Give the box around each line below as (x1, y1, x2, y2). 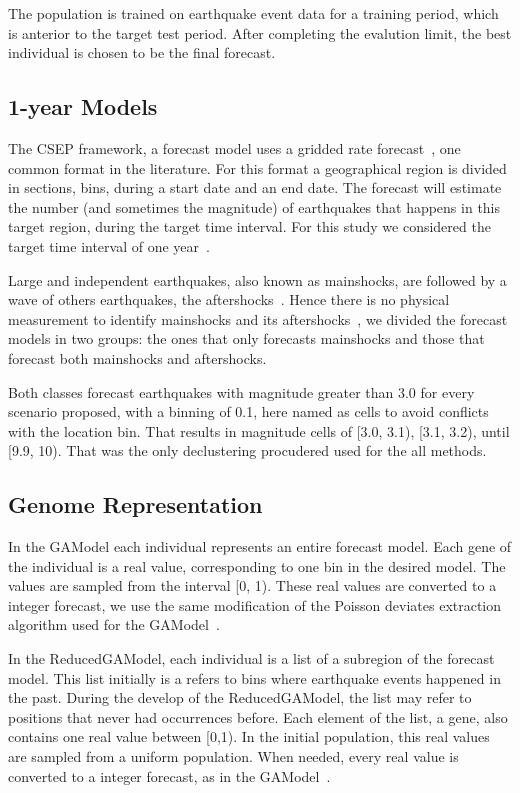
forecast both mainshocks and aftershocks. (8, 347, 267, 368)
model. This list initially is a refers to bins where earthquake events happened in (8, 667, 501, 688)
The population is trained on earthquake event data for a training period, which (8, 3, 499, 23)
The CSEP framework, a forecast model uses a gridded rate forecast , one (8, 137, 461, 158)
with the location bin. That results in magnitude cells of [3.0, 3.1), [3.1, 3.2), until (8, 420, 510, 441)
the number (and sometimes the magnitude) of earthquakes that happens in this (8, 196, 501, 217)
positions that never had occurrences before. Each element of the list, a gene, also (8, 706, 508, 727)
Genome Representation (8, 489, 263, 520)
